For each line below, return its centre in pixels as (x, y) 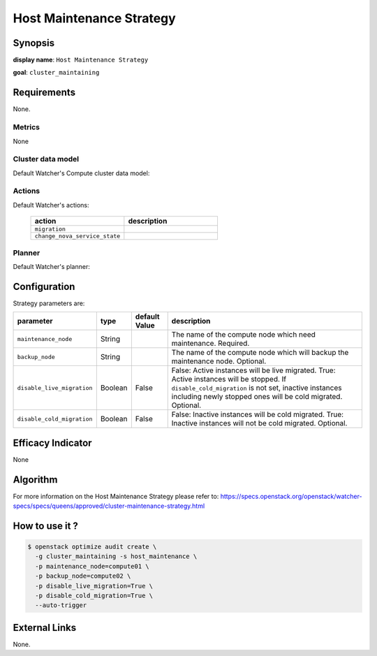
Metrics (26, 127)
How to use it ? (45, 526)
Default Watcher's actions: (51, 205)
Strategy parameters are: (49, 303)
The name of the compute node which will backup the (260, 353)
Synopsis (34, 43)
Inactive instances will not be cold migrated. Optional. (259, 423)
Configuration (44, 286)
